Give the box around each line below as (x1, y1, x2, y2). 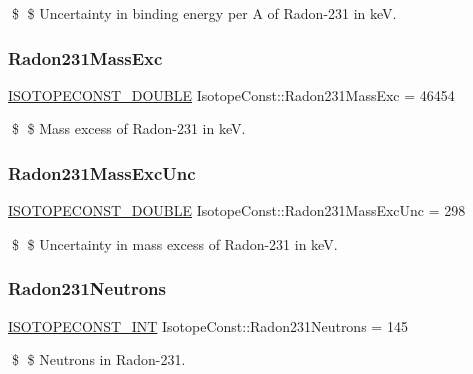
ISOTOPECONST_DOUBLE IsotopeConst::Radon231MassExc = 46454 (8, 84, 455, 105)
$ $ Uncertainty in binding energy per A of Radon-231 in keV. (11, 3, 397, 23)
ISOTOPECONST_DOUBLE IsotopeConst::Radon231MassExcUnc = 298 (8, 200, 466, 221)
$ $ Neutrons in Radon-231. (11, 349, 186, 370)
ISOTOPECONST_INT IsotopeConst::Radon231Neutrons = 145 (8, 315, 408, 336)
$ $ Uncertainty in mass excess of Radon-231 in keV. (11, 233, 338, 254)
